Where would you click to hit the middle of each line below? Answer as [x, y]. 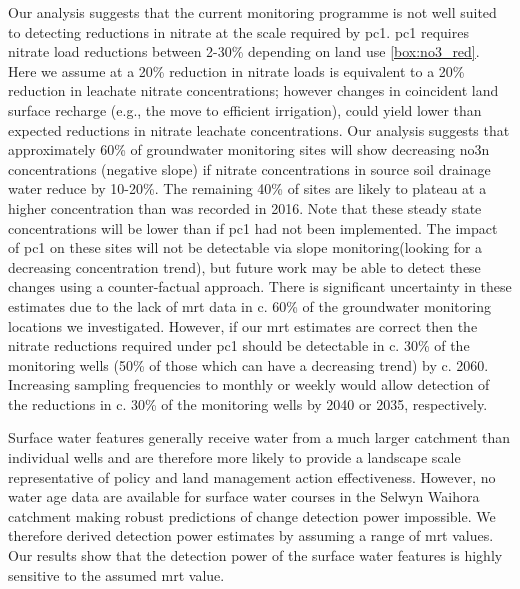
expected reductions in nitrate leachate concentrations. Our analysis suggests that [259, 129]
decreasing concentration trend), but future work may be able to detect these [244, 266]
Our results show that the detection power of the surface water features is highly [255, 555]
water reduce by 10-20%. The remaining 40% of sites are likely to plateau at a [247, 188]
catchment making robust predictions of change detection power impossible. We [252, 515]
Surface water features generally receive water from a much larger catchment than [259, 437]
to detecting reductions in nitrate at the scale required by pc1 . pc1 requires [238, 31]
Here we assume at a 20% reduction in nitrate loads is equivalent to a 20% [236, 70]
